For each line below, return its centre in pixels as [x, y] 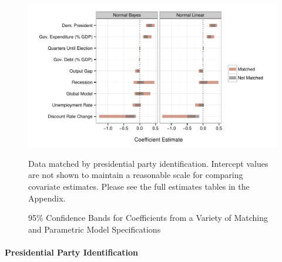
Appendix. [47, 198]
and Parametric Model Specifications [95, 229]
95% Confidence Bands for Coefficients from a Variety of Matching [148, 218]
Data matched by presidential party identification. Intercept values [148, 163]
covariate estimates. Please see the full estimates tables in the [139, 186]
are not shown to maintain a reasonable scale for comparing [136, 175]
